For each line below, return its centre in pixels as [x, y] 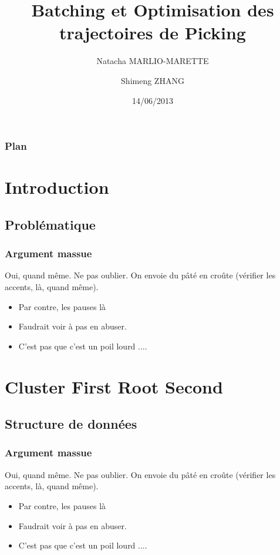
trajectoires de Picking [153, 33]
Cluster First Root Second [114, 386]
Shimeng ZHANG [153, 80]
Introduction [57, 187]
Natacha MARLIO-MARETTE [153, 61]
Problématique [50, 224]
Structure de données [71, 424]
